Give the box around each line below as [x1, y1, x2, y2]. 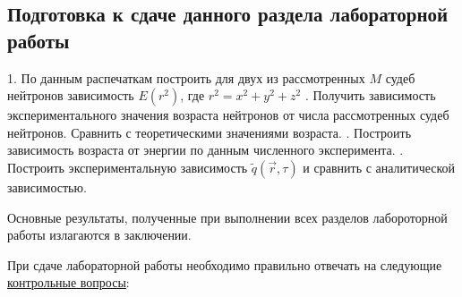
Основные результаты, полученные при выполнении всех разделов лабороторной [7, 208, 448, 226]
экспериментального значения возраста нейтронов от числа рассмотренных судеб [7, 106, 449, 124]
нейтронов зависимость [7, 86, 134, 105]
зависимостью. [7, 177, 87, 196]
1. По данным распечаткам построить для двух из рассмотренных [7, 68, 365, 87]
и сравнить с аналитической [303, 157, 456, 176]
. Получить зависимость [304, 86, 436, 105]
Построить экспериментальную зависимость [7, 157, 248, 176]
